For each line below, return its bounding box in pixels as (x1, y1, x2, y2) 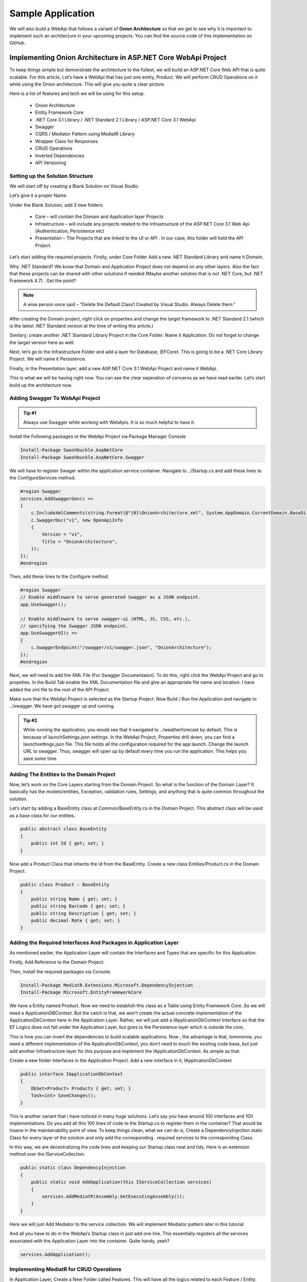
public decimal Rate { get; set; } (31, 917, 120, 923)
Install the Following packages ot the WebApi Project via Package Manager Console (9, 433, 186, 439)
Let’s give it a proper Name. (9, 192, 68, 198)
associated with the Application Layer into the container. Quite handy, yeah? (9, 1237, 170, 1244)
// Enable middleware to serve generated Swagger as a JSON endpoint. (20, 594, 202, 600)
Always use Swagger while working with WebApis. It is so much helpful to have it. (23, 419, 195, 425)
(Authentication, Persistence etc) (35, 228, 104, 234)
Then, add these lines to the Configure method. (9, 573, 109, 579)
